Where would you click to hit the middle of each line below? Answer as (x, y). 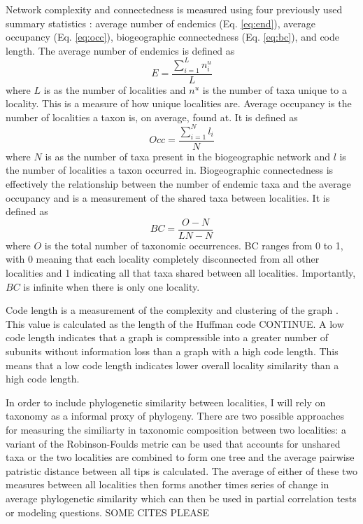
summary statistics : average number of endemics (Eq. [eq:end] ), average (161, 23)
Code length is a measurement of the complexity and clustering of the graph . (172, 310)
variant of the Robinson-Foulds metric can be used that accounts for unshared (173, 443)
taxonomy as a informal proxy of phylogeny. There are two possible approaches (175, 416)
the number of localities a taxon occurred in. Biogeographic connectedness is (170, 170)
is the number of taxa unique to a (275, 89)
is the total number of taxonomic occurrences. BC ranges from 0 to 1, (194, 245)
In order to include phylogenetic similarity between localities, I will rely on (166, 402)
